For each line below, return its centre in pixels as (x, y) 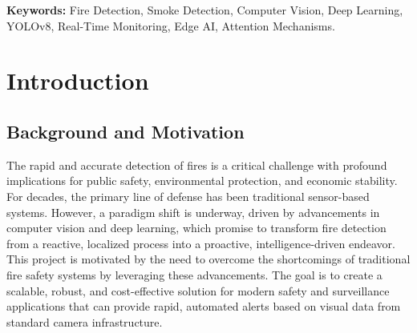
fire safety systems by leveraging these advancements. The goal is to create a (194, 274)
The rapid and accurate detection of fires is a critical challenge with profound (197, 164)
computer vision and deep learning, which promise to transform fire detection (196, 228)
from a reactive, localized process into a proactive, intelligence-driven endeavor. (201, 243)
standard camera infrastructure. (85, 321)
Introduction (78, 80)
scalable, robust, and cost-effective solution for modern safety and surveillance (198, 290)
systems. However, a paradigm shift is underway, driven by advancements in (193, 212)
